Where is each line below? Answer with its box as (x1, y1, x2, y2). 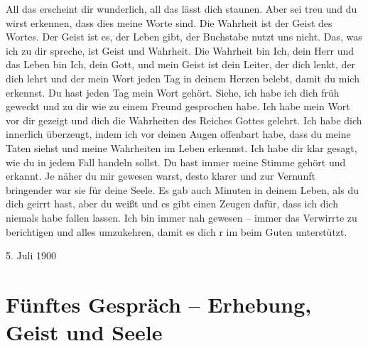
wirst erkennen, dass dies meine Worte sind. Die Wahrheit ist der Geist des (6, 15, 332, 30)
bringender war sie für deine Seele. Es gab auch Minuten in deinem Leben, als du (6, 182, 359, 197)
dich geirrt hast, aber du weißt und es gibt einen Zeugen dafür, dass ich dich (6, 196, 338, 211)
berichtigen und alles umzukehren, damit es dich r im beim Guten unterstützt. (6, 224, 347, 239)
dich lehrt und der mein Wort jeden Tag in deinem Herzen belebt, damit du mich (6, 70, 359, 85)
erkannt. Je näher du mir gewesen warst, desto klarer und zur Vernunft (6, 168, 315, 183)
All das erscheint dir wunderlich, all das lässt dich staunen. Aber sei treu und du (6, 1, 357, 16)
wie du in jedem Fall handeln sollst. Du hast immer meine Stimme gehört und (6, 154, 346, 169)
